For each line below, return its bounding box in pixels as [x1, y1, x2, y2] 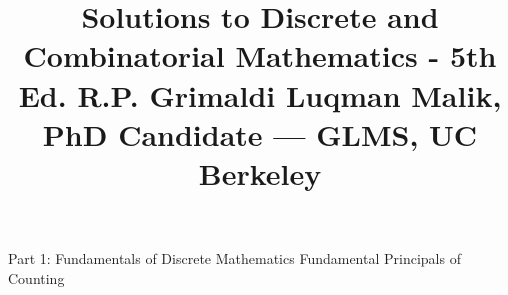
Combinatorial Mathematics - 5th [23, 35, 497, 76]
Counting [8, 267, 65, 288]
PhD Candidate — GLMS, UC [42, 113, 478, 154]
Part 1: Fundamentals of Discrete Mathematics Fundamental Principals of [8, 248, 461, 269]
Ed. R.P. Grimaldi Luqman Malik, [18, 74, 502, 115]
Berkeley [198, 152, 322, 193]
